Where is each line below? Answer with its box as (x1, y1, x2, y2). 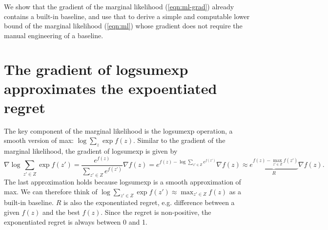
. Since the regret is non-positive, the (101, 207, 211, 217)
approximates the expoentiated (4, 78, 217, 98)
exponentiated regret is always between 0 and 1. (4, 216, 147, 227)
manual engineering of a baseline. (4, 30, 103, 40)
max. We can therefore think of (4, 186, 98, 196)
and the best (42, 207, 80, 217)
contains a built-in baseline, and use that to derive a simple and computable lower (4, 11, 250, 21)
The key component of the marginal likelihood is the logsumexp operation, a (4, 125, 233, 136)
